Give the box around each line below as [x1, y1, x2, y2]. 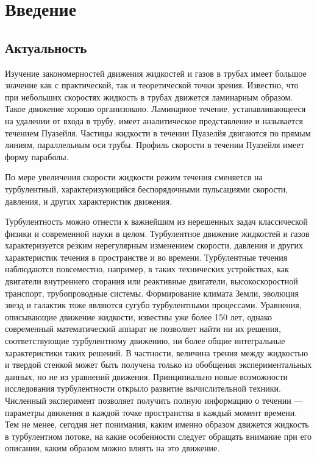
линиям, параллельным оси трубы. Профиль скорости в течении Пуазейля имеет [5, 138, 304, 151]
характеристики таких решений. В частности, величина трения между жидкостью [5, 346, 308, 359]
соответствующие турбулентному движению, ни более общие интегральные [5, 334, 285, 347]
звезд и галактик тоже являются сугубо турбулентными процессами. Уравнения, [5, 298, 302, 311]
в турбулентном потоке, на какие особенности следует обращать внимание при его [5, 429, 312, 442]
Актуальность [5, 38, 87, 57]
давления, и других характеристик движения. [5, 194, 173, 207]
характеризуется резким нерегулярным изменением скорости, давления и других [5, 239, 303, 252]
